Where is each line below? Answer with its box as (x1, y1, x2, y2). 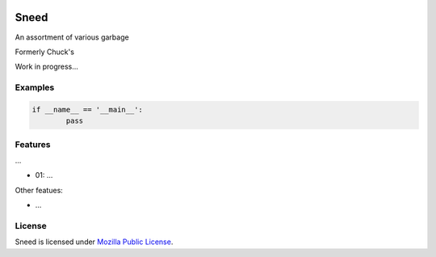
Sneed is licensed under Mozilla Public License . (15, 237, 174, 246)
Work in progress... (15, 61, 78, 72)
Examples (15, 82, 55, 93)
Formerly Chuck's (15, 47, 74, 57)
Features (15, 138, 51, 150)
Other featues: (15, 185, 64, 195)
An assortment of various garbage (15, 32, 129, 42)
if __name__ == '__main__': (31, 105, 143, 114)
